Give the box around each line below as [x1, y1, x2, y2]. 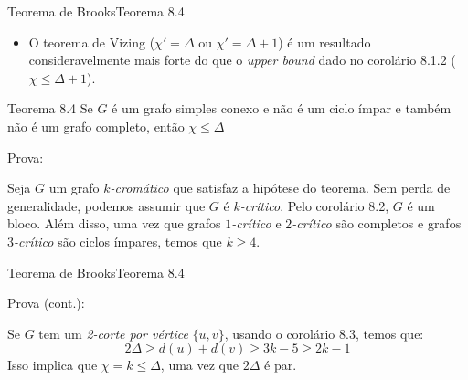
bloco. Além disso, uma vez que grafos [7, 214, 221, 233]
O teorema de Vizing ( [28, 32, 155, 51]
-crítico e [231, 214, 282, 233]
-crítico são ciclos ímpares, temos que [14, 231, 222, 250]
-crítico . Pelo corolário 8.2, [239, 195, 389, 215]
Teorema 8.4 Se [7, 99, 93, 118]
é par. [264, 355, 297, 375]
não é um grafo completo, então [7, 116, 185, 135]
